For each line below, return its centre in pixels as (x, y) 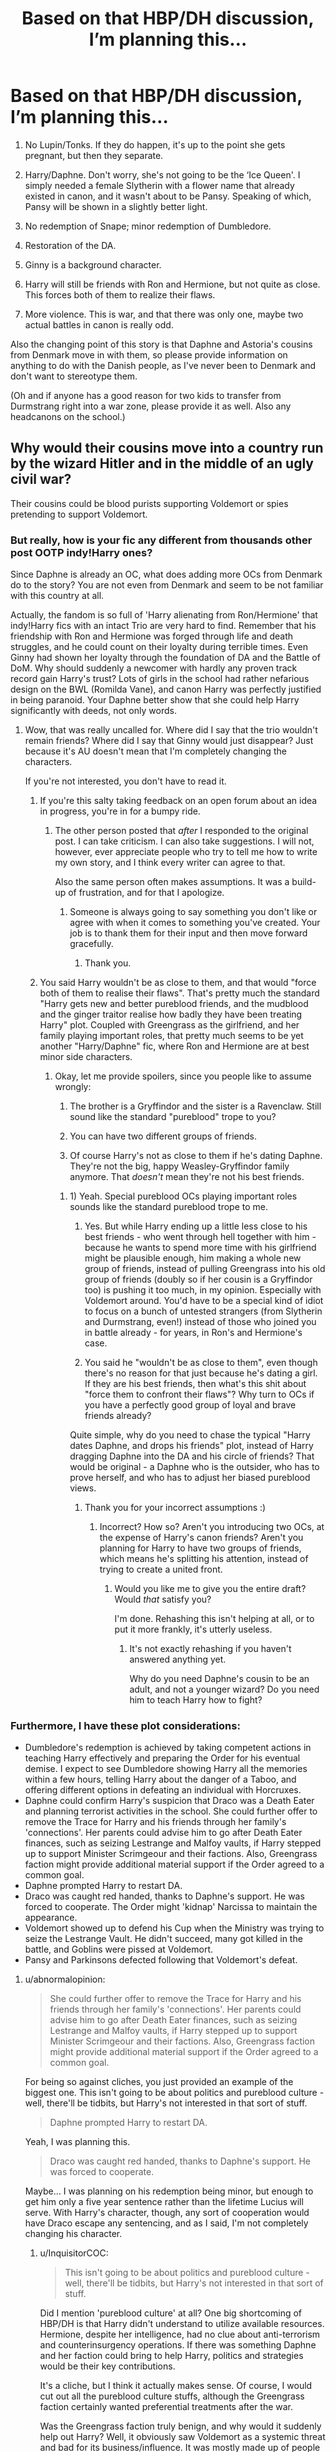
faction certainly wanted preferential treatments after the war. (166, 2407)
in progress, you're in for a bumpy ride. (120, 811)
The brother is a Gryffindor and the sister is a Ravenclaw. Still (195, 1106)
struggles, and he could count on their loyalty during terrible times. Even (159, 647)
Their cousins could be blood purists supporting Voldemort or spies (149, 503)
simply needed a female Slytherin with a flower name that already (159, 185)
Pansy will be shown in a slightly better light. (116, 206)
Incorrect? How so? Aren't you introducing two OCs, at (212, 1527)
